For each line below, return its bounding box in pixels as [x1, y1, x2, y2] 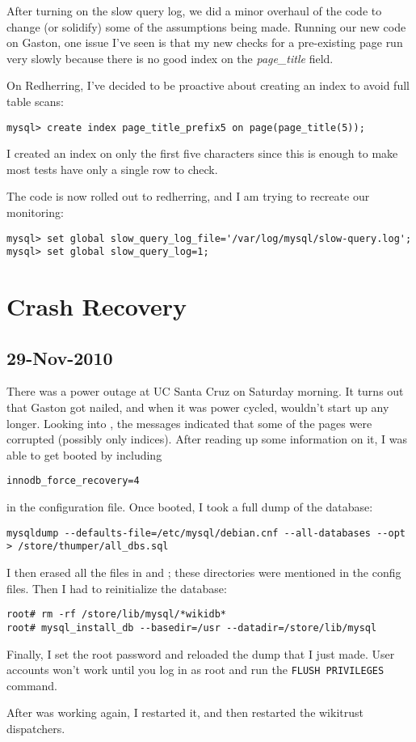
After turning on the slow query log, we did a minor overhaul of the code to [6, 2, 382, 19]
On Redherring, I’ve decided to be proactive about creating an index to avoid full [6, 77, 410, 94]
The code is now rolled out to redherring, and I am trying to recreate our [6, 188, 370, 205]
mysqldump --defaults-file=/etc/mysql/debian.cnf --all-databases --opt [6, 527, 405, 539]
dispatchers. [6, 719, 65, 736]
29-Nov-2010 [6, 345, 113, 370]
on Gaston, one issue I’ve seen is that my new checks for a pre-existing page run [6, 34, 403, 51]
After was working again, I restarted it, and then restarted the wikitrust [6, 704, 363, 721]
